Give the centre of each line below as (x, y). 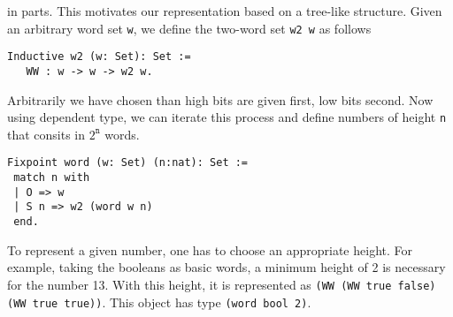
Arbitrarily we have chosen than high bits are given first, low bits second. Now (220, 99)
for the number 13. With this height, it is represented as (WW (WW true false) (222, 284)
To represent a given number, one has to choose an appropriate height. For (210, 249)
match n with (52, 178)
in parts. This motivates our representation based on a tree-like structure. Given (225, 11)
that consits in (46, 134)
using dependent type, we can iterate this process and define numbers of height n (227, 117)
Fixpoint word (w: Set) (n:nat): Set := (128, 163)
